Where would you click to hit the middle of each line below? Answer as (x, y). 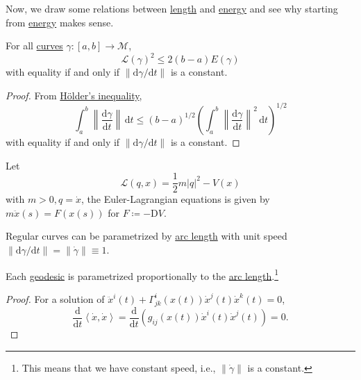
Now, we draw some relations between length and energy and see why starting (172, 8)
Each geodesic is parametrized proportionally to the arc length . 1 (142, 274)
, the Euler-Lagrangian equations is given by (176, 199)
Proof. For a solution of (55, 298)
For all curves (34, 46)
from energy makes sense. (60, 22)
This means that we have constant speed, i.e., (119, 367)
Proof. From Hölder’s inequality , (74, 95)
